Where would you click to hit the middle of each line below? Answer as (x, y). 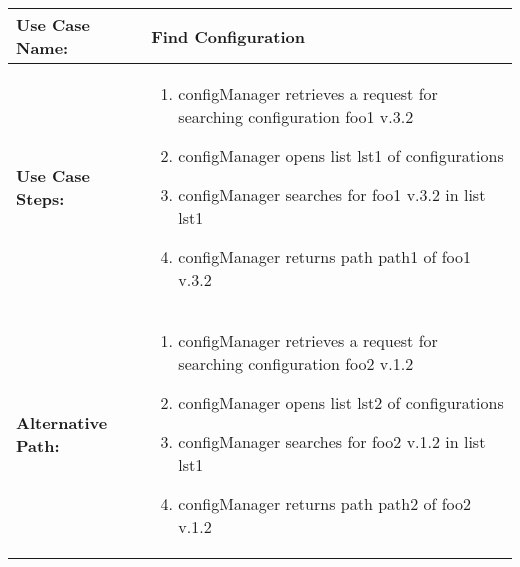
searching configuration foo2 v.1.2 (296, 363)
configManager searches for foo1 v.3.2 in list (332, 194)
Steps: (40, 198)
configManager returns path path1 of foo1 (325, 256)
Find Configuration (228, 36)
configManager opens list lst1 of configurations (341, 155)
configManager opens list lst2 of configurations (341, 402)
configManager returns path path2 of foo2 (325, 503)
